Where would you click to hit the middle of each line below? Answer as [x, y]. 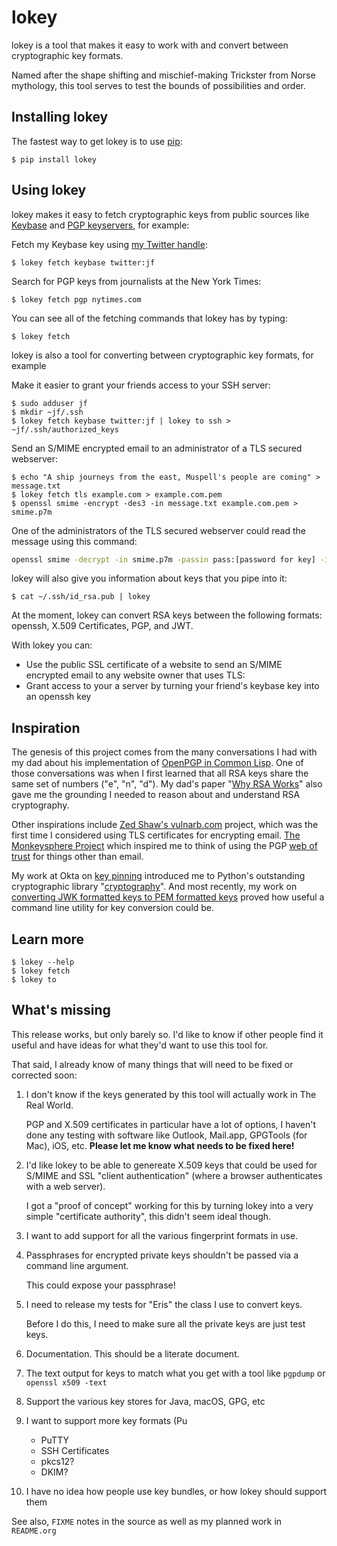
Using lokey [49, 190]
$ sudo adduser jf [49, 403]
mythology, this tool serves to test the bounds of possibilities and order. [158, 85]
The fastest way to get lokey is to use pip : [97, 141]
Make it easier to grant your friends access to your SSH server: [141, 385]
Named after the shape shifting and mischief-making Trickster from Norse [163, 75]
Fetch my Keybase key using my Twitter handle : [109, 244]
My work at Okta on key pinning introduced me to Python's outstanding [158, 876]
